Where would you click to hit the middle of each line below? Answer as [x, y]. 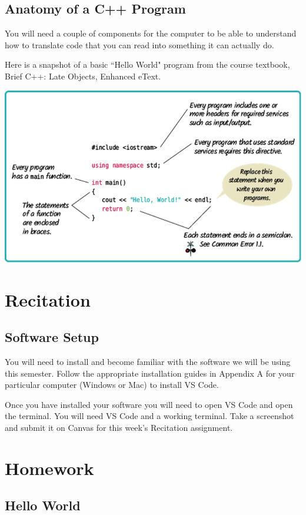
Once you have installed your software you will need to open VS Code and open [149, 404]
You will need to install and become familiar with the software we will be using [148, 361]
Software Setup [52, 337]
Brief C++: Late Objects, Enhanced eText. [83, 76]
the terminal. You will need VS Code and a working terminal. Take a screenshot [149, 416]
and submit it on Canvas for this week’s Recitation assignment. [119, 427]
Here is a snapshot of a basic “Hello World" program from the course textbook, [147, 64]
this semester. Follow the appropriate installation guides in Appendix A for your [150, 373]
